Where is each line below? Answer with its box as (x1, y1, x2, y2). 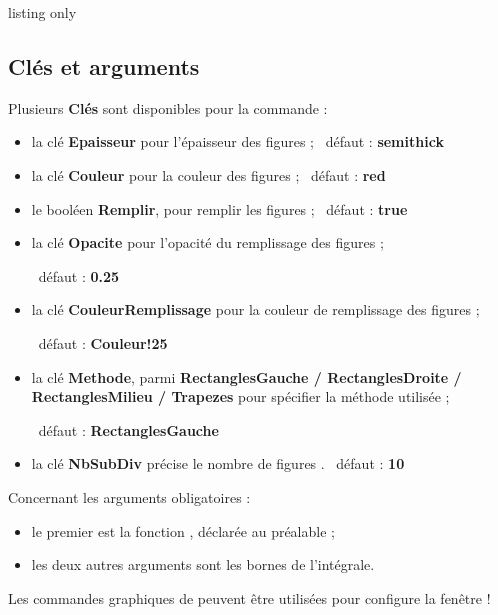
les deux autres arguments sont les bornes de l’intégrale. (31, 554, 375, 575)
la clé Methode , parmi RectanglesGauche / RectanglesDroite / (31, 366, 462, 387)
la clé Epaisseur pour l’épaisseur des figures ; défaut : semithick (31, 131, 444, 152)
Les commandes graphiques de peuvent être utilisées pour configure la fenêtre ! (8, 587, 491, 608)
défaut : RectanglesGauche (38, 419, 219, 440)
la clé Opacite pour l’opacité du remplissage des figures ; (31, 232, 384, 253)
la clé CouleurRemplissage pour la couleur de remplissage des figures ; (31, 299, 480, 320)
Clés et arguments (8, 50, 200, 81)
